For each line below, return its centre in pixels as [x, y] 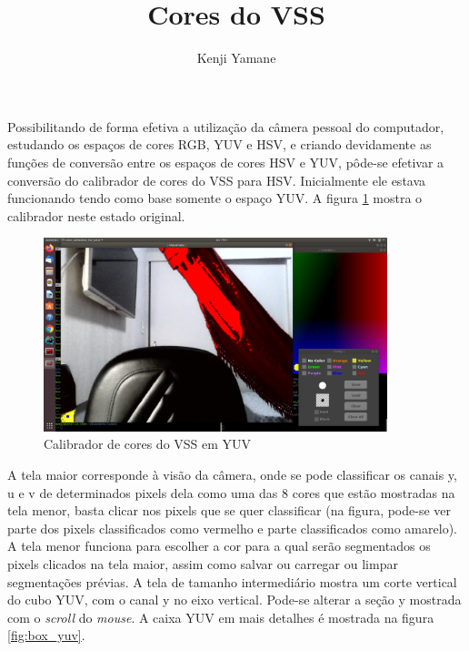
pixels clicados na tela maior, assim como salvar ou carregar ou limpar [203, 564]
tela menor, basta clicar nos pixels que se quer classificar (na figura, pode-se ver [230, 510]
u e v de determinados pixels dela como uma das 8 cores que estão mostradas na [231, 492]
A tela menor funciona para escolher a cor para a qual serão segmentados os [219, 546]
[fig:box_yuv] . [46, 635]
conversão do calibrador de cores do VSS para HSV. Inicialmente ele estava [217, 180]
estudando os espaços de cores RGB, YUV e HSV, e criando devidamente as [220, 144]
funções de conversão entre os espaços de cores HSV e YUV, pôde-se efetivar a [226, 162]
